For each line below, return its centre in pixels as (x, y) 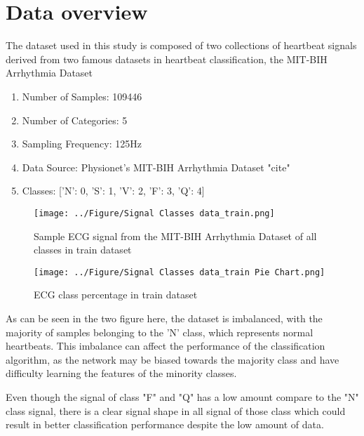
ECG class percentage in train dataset (116, 295)
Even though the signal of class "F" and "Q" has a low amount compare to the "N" (182, 396)
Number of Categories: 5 (75, 120)
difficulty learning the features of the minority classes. (121, 373)
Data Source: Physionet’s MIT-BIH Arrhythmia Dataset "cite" (156, 167)
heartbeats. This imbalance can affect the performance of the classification (166, 346)
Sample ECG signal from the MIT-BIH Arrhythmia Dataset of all (175, 236)
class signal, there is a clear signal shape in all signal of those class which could (176, 410)
